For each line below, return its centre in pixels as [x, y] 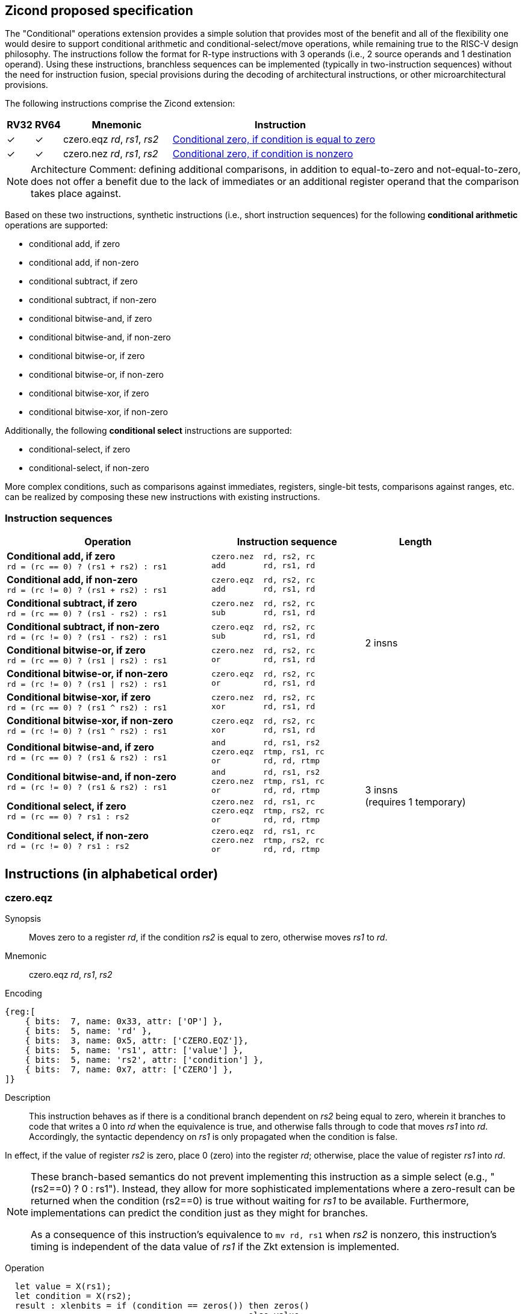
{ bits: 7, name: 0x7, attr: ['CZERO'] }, [129, 1070]
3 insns [381, 790]
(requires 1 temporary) [415, 802]
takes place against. [76, 194]
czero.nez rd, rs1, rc [263, 802]
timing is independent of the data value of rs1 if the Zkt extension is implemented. [215, 1247]
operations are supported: [57, 225]
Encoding [23, 993]
